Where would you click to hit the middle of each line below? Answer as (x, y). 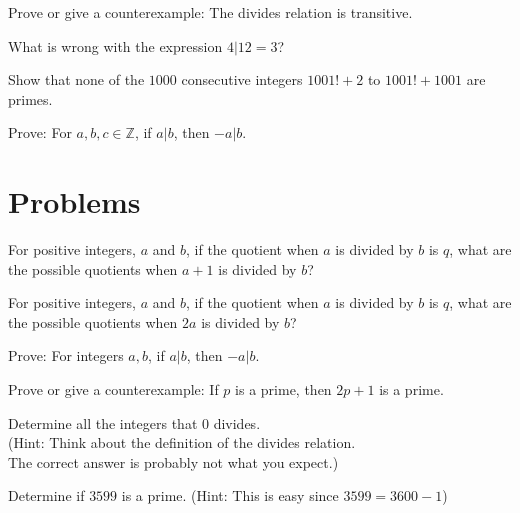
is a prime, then (283, 389)
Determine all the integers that (103, 422)
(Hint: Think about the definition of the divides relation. (182, 442)
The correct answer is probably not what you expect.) (173, 461)
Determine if (46, 495)
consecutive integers (242, 79)
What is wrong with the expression (115, 45)
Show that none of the (76, 79)
